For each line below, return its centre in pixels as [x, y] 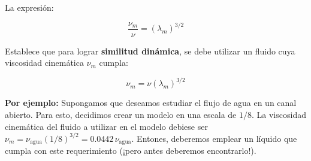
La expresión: [29, 7]
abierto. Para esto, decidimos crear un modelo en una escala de [121, 114]
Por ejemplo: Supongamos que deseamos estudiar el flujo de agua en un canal [151, 103]
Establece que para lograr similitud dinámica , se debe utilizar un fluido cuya [150, 51]
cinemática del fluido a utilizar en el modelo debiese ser [106, 126]
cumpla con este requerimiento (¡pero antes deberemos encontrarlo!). [131, 151]
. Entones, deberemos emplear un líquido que [214, 138]
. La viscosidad [279, 114]
